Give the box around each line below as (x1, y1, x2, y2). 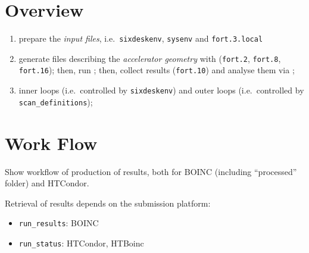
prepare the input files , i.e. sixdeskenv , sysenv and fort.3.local (18, 32, 263, 45)
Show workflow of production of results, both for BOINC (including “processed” (5, 165, 297, 177)
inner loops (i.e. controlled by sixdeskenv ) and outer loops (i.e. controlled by (18, 84, 304, 96)
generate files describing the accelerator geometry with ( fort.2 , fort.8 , (18, 52, 281, 64)
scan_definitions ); (18, 95, 93, 108)
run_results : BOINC (18, 217, 99, 229)
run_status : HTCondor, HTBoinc (18, 236, 144, 249)
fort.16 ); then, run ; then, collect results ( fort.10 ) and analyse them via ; (18, 64, 295, 76)
